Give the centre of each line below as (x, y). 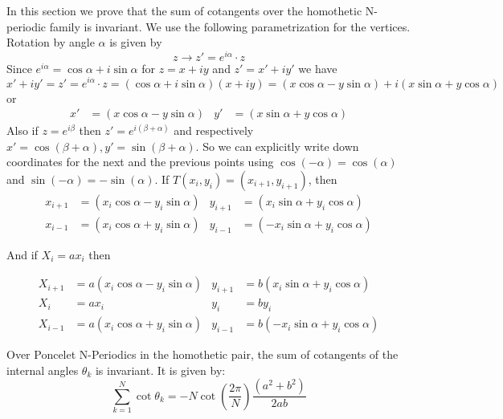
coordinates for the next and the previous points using (140, 162)
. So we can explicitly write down (277, 146)
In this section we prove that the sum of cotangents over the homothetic (184, 10)
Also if (22, 130)
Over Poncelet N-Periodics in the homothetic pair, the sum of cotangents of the (202, 354)
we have (318, 68)
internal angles (43, 370)
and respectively (214, 130)
